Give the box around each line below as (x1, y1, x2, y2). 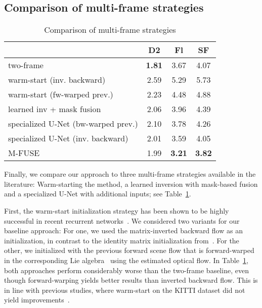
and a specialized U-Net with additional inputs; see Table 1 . (4, 188, 191, 199)
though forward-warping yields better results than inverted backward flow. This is (4, 275, 258, 285)
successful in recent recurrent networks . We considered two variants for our (4, 215, 240, 226)
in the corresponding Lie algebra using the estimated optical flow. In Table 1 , (4, 254, 248, 265)
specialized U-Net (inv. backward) (8, 132, 128, 144)
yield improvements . (4, 294, 70, 305)
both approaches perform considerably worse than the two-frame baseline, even (4, 265, 249, 275)
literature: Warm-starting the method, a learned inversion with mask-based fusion (4, 178, 258, 189)
